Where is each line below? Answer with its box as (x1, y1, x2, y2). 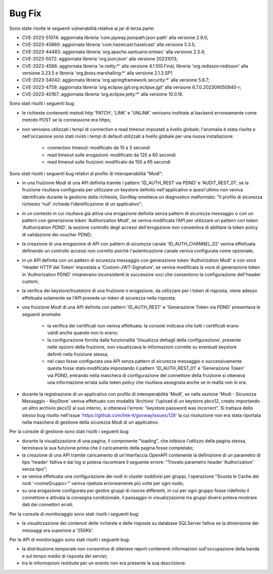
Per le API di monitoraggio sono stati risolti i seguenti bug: (9, 537, 130, 543)
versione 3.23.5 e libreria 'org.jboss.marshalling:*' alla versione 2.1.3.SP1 (22, 70, 173, 76)
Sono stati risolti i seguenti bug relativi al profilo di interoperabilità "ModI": (9, 170, 163, 177)
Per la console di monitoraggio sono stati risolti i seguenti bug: (9, 511, 140, 517)
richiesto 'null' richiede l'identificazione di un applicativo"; (22, 201, 143, 207)
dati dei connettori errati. (22, 502, 74, 508)
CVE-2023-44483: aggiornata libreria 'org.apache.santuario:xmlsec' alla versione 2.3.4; (22, 49, 206, 55)
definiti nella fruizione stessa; (47, 351, 109, 357)
